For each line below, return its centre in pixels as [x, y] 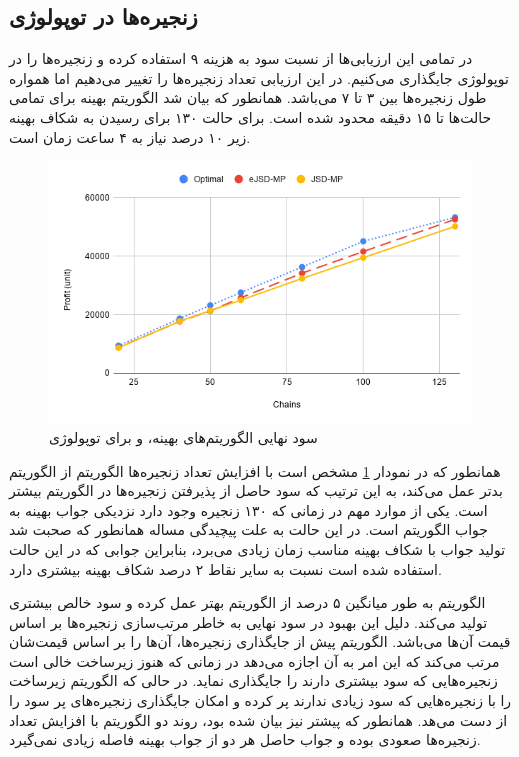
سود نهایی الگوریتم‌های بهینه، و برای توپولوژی [183, 436]
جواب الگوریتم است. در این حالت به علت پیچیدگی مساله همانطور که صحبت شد [249, 529]
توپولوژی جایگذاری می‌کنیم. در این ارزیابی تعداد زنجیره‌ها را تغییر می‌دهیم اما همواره [259, 77]
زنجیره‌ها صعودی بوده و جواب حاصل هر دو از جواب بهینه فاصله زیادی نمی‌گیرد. [245, 739]
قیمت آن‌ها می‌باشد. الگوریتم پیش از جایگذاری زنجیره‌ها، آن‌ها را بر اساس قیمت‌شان [260, 641]
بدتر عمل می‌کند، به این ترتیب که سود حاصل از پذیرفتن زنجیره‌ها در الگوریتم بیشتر [256, 490]
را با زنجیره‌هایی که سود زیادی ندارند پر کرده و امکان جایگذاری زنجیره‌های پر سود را [260, 700]
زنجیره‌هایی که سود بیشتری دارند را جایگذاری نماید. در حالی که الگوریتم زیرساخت [253, 680]
